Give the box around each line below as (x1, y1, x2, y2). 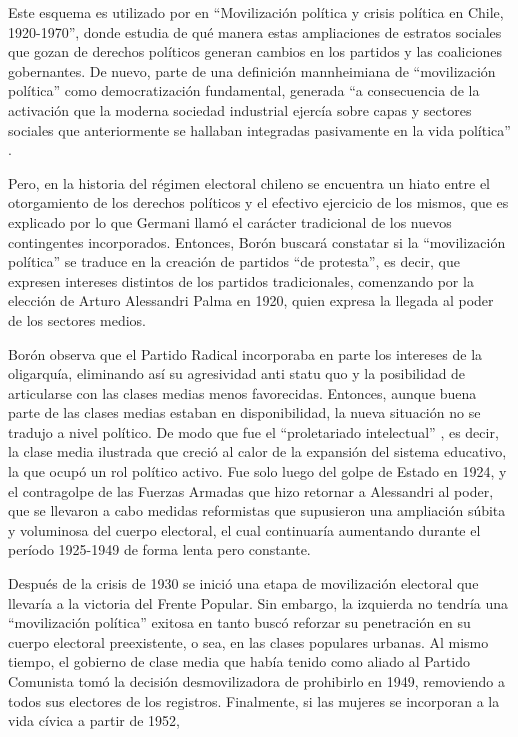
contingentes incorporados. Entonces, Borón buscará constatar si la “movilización (8, 231, 506, 252)
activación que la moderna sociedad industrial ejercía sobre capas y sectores (8, 99, 472, 120)
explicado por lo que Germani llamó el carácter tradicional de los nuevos (8, 211, 452, 232)
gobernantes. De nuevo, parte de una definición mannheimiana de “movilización (8, 60, 496, 81)
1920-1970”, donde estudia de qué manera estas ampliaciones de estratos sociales (8, 21, 502, 42)
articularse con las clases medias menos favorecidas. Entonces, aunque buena (8, 382, 477, 403)
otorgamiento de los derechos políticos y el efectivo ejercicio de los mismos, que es (8, 192, 509, 213)
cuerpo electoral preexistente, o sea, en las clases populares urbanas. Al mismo (8, 631, 489, 652)
